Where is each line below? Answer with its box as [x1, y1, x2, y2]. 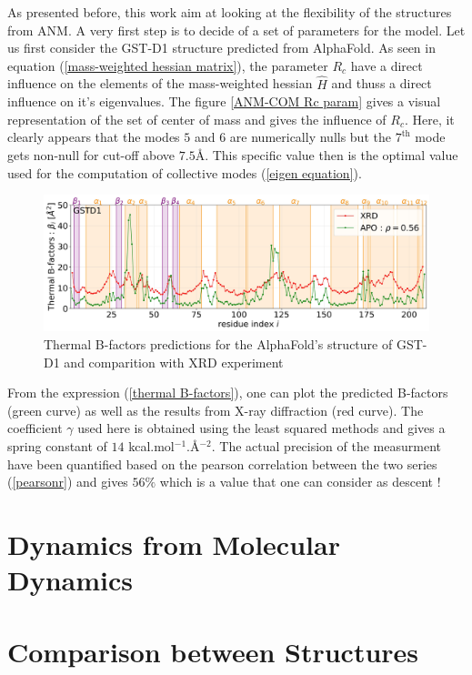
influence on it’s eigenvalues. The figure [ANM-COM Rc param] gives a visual [7, 92, 441, 111]
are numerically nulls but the [229, 127, 391, 146]
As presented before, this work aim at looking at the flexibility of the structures [7, 3, 452, 21]
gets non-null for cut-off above [7, 145, 176, 164]
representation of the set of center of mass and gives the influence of [7, 109, 387, 128]
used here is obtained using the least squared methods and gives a [77, 418, 446, 438]
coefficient [7, 418, 63, 438]
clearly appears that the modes [7, 127, 180, 146]
